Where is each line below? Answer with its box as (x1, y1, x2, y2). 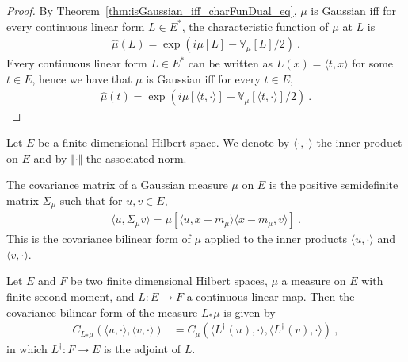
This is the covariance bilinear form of (6, 230, 191, 247)
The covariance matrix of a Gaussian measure (6, 176, 228, 193)
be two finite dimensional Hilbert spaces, (71, 272, 268, 289)
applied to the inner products (204, 230, 348, 247)
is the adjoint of (104, 341, 181, 357)
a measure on (281, 272, 346, 289)
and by (33, 149, 67, 166)
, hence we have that (32, 70, 132, 87)
